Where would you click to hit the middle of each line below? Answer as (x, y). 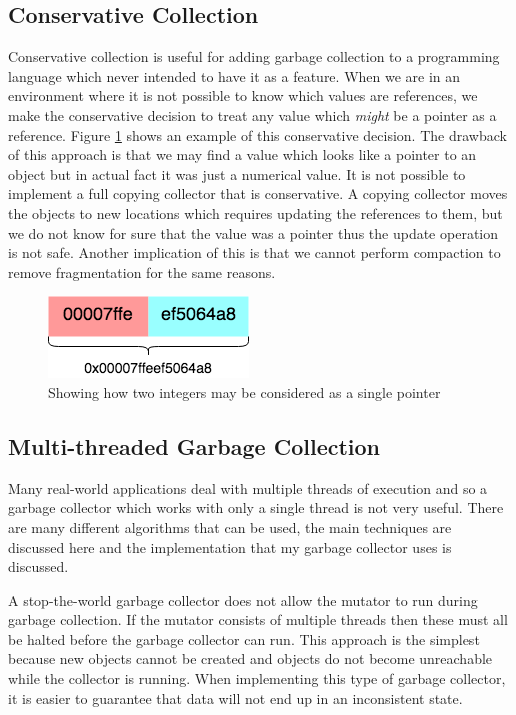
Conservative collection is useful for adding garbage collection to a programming (254, 56)
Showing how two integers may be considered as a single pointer (244, 391)
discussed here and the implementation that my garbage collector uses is (230, 546)
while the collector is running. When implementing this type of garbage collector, (257, 678)
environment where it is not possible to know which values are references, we (243, 95)
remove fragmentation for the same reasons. (142, 271)
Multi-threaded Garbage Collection (194, 445)
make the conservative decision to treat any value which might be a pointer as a (252, 114)
